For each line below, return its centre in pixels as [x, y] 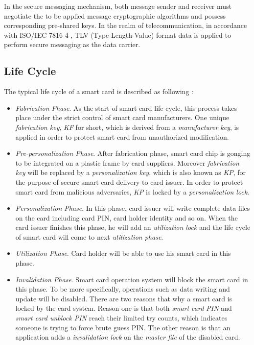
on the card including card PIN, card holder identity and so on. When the [127, 217]
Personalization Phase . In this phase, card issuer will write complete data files [133, 208]
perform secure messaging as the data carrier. [72, 44]
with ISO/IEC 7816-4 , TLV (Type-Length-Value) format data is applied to [117, 35]
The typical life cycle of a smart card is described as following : [99, 91]
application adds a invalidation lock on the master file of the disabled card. [128, 337]
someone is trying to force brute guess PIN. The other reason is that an [123, 327]
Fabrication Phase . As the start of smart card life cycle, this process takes [126, 108]
